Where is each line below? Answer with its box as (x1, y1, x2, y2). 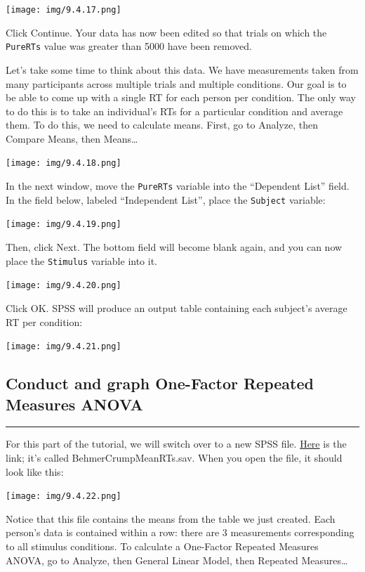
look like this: (6, 464, 64, 479)
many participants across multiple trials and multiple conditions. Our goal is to (6, 76, 347, 91)
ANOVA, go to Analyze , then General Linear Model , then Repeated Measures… (6, 552, 348, 567)
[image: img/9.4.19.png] (6, 219, 121, 230)
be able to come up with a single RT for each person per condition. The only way (6, 90, 356, 105)
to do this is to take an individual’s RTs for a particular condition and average (6, 103, 343, 118)
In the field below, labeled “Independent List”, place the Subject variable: (6, 192, 326, 207)
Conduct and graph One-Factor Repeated (6, 372, 314, 394)
